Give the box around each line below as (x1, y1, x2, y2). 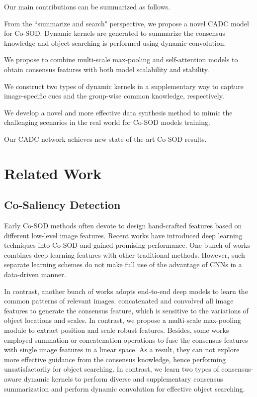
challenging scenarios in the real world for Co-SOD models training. (4, 117, 210, 127)
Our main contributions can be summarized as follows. (4, 1, 171, 11)
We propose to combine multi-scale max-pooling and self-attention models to (4, 54, 238, 65)
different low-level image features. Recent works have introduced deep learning (4, 230, 243, 240)
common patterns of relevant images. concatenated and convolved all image (4, 296, 234, 306)
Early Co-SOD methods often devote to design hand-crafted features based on (4, 220, 242, 231)
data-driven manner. (4, 269, 66, 280)
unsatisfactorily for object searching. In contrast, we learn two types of (4, 364, 219, 374)
